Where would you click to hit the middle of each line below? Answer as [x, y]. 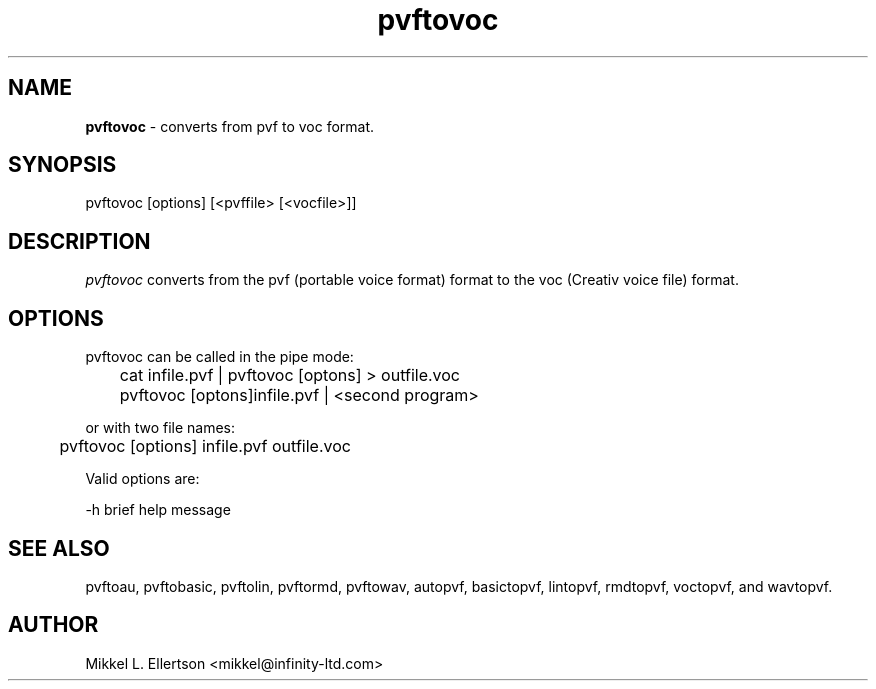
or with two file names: [160, 428]
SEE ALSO [59, 548]
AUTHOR [53, 625]
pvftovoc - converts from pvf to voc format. [230, 126]
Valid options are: [142, 479]
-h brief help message [158, 510]
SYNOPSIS [62, 165]
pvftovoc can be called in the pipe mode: [219, 357]
